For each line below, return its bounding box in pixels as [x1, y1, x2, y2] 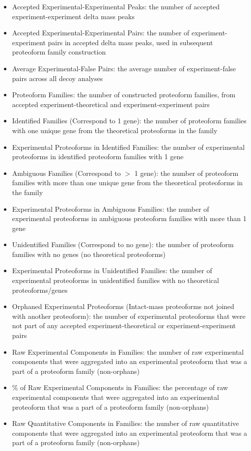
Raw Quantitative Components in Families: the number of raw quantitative [12, 418, 239, 428]
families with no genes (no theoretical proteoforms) [12, 249, 166, 259]
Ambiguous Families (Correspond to [12, 168, 121, 178]
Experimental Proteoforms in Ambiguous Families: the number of [12, 203, 209, 214]
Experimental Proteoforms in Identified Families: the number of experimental [12, 141, 245, 152]
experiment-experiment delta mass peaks [12, 11, 135, 21]
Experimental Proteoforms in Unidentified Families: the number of [12, 265, 212, 276]
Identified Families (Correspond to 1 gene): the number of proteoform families [12, 115, 247, 126]
